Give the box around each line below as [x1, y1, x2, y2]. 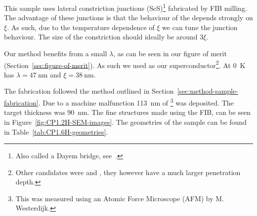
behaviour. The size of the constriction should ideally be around [4, 32, 198, 42]
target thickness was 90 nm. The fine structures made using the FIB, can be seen [4, 107, 251, 117]
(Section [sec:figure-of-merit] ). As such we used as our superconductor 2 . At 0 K [4, 58, 246, 70]
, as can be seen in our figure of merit [113, 48, 227, 59]
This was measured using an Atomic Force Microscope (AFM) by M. [15, 193, 224, 203]
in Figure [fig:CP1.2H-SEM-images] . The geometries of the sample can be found [4, 116, 247, 127]
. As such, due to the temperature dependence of [7, 22, 155, 32]
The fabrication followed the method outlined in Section [4, 86, 174, 96]
